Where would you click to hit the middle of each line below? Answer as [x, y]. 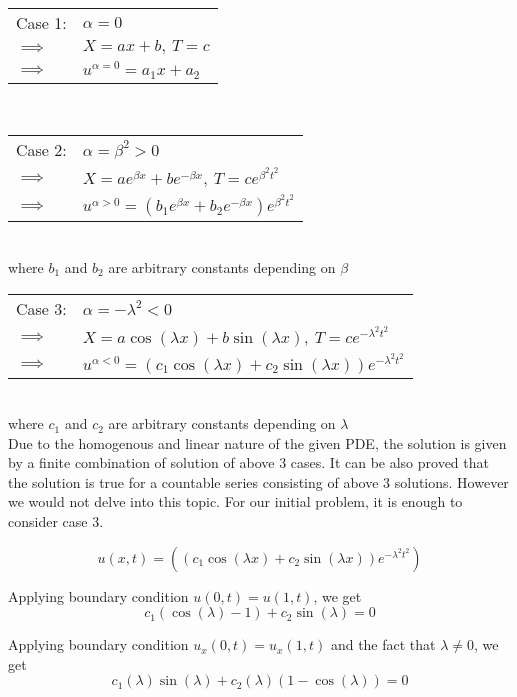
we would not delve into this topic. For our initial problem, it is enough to [235, 501]
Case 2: [41, 150]
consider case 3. [56, 521]
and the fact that [383, 644]
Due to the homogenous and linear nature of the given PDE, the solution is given [257, 442]
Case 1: [41, 22]
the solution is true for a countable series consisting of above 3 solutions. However [258, 481]
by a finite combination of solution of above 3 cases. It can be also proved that [248, 462]
